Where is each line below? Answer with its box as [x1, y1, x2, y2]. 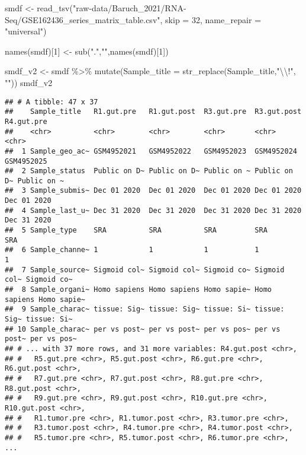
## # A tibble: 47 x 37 [5, 97, 98, 106]
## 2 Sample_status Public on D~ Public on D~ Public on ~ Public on [5, 167, 293, 176]
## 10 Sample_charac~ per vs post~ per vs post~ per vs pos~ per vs [5, 324, 281, 333]
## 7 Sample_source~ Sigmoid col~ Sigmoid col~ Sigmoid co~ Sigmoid [5, 265, 285, 274]
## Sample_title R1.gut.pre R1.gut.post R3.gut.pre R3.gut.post [5, 107, 302, 116]
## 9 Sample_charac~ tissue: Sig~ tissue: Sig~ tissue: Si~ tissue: [5, 305, 285, 314]
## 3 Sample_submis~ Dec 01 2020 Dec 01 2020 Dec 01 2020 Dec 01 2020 [5, 186, 302, 195]
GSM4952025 [5, 157, 47, 166]
